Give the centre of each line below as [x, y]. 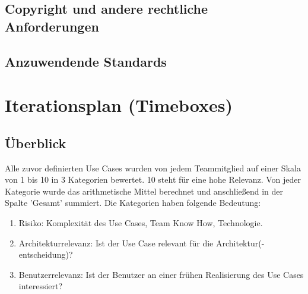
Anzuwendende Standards [86, 61]
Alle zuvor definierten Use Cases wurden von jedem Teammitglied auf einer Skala [153, 168]
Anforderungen [52, 26]
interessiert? [41, 286]
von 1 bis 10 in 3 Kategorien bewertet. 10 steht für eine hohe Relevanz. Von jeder [153, 179]
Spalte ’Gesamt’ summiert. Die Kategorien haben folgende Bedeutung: [133, 203]
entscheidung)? [46, 254]
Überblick [36, 143]
